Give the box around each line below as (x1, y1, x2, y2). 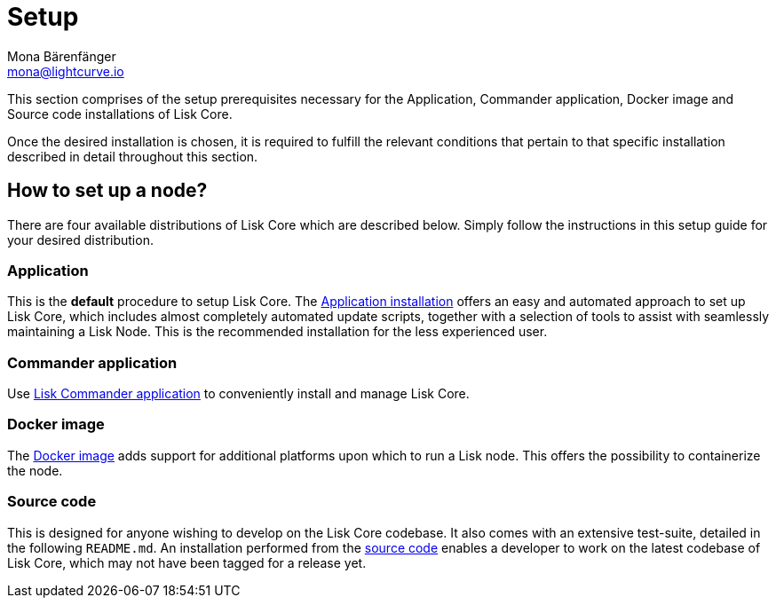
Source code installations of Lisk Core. (7, 106, 233, 122)
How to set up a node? (7, 179, 208, 202)
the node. (7, 462, 63, 478)
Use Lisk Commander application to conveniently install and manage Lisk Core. (7, 386, 470, 402)
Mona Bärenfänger (7, 48, 116, 64)
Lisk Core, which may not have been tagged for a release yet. (7, 554, 367, 570)
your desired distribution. (7, 232, 154, 247)
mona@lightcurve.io (7, 63, 124, 79)
